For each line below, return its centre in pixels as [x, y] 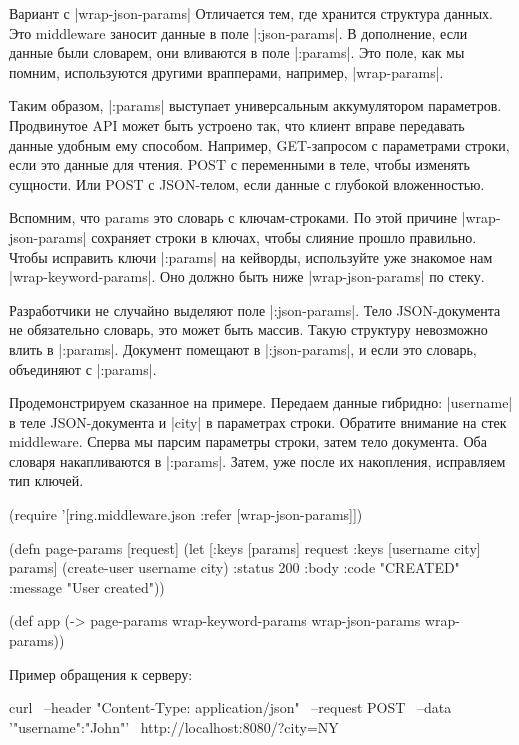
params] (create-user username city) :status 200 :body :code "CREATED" [234, 567]
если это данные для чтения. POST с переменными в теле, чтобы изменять [239, 164]
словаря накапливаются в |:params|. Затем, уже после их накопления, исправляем [257, 460]
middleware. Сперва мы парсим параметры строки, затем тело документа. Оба [248, 441]
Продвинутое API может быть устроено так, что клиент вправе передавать [237, 124]
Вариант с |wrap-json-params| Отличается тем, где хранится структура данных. [251, 13]
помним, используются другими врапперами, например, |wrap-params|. [226, 71]
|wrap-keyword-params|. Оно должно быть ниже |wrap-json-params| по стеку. [247, 276]
